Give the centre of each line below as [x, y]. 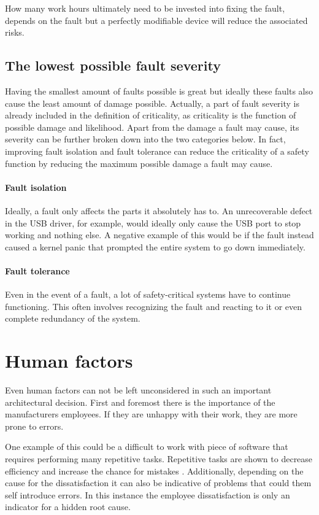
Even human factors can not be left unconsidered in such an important [138, 390]
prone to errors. [34, 426]
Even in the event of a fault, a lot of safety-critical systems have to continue [148, 294]
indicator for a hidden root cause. [68, 507]
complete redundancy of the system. [73, 318]
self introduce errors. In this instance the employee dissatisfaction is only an [148, 494]
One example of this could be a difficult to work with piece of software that [147, 447]
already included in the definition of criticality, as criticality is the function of [151, 115]
